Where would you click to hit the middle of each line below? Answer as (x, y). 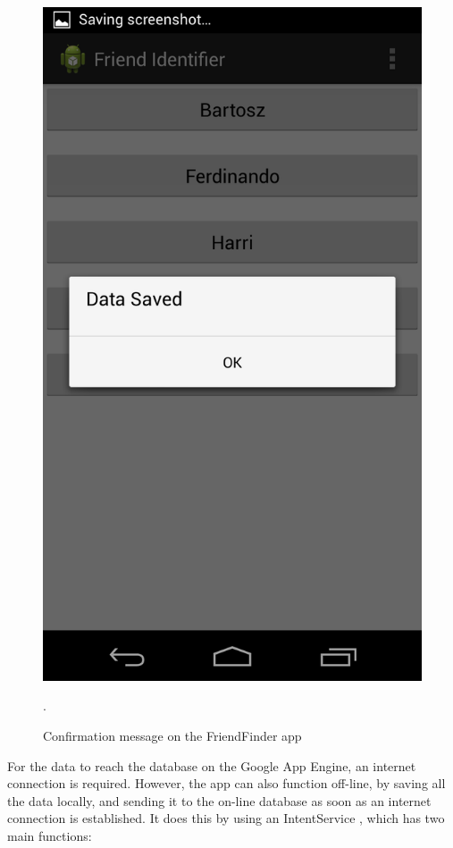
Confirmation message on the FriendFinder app (172, 735)
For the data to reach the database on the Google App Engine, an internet (212, 765)
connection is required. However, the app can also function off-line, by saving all (226, 783)
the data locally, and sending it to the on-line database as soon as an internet (219, 800)
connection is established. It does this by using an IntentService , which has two (226, 818)
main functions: (50, 835)
